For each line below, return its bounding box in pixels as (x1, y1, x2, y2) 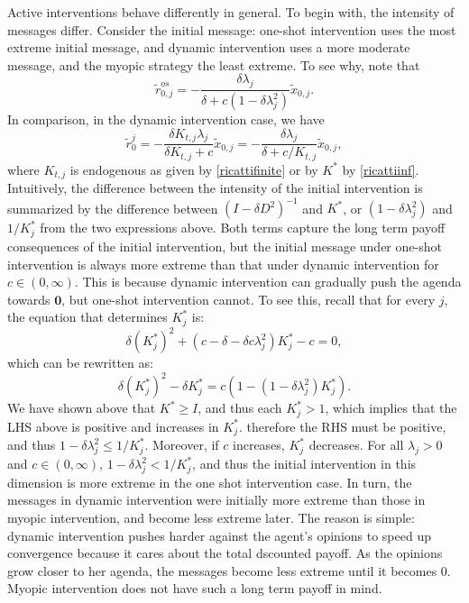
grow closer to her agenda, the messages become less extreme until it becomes (7, 561, 437, 580)
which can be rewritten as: (7, 353, 153, 372)
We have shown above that (7, 398, 156, 417)
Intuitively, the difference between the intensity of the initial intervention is (7, 178, 423, 197)
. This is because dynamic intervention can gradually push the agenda (74, 272, 462, 291)
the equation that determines (7, 307, 168, 326)
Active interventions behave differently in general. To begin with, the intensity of (7, 3, 455, 21)
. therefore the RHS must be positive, (238, 416, 446, 435)
